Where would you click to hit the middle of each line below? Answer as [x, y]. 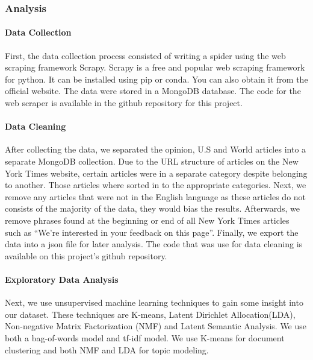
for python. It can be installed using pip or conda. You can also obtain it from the [156, 79]
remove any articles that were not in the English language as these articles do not [156, 196]
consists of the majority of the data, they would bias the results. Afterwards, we [152, 208]
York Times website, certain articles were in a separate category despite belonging [156, 173]
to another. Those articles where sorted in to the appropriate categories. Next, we [156, 185]
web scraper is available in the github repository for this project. [124, 103]
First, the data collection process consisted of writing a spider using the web [145, 55]
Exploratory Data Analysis [62, 279]
